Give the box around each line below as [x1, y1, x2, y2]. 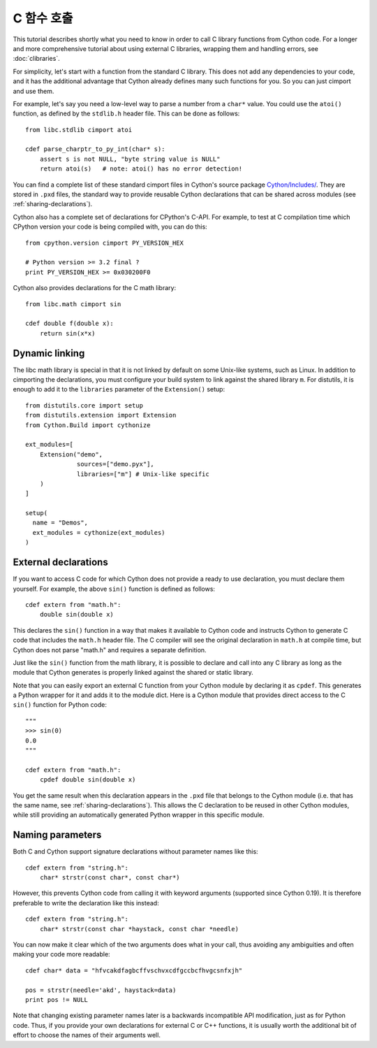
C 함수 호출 [13, 10, 73, 26]
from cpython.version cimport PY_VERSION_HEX [25, 238, 184, 247]
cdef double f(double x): [25, 320, 114, 328]
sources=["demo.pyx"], [77, 460, 155, 468]
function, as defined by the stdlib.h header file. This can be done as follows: [13, 109, 240, 118]
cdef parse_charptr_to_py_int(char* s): [25, 145, 165, 153]
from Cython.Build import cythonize [25, 421, 151, 429]
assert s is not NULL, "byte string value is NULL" [39, 155, 221, 163]
